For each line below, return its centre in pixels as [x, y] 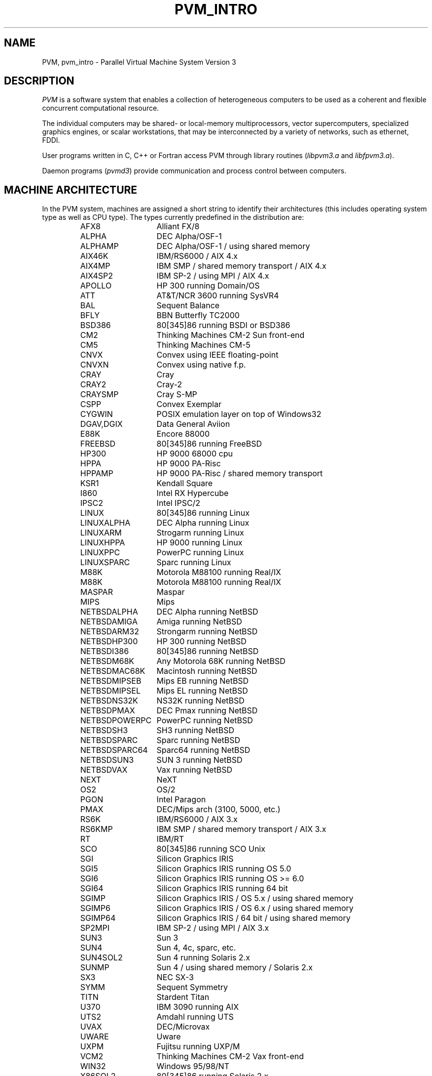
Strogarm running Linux [200, 533]
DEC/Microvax [183, 1027]
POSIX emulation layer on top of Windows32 [239, 414]
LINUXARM [101, 533]
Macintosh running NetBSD [207, 671]
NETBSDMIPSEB [111, 681]
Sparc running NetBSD [198, 740]
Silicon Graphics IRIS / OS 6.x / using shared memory [255, 908]
